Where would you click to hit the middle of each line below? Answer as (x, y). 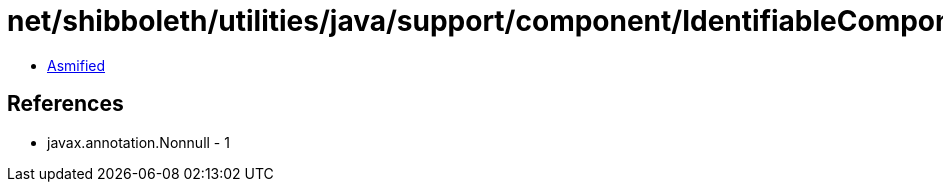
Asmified (76, 65)
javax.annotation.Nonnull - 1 (138, 142)
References (65, 104)
